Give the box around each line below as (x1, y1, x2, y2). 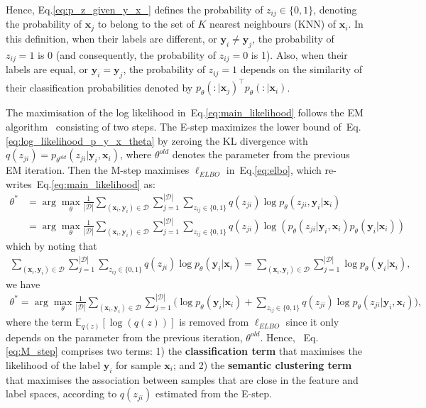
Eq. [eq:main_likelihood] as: (36, 176, 155, 191)
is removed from (179, 314, 249, 329)
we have (6, 276, 40, 291)
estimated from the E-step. (155, 386, 273, 401)
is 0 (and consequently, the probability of (38, 47, 217, 62)
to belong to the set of (97, 16, 195, 31)
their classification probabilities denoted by (6, 79, 193, 94)
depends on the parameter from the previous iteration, (6, 329, 243, 344)
